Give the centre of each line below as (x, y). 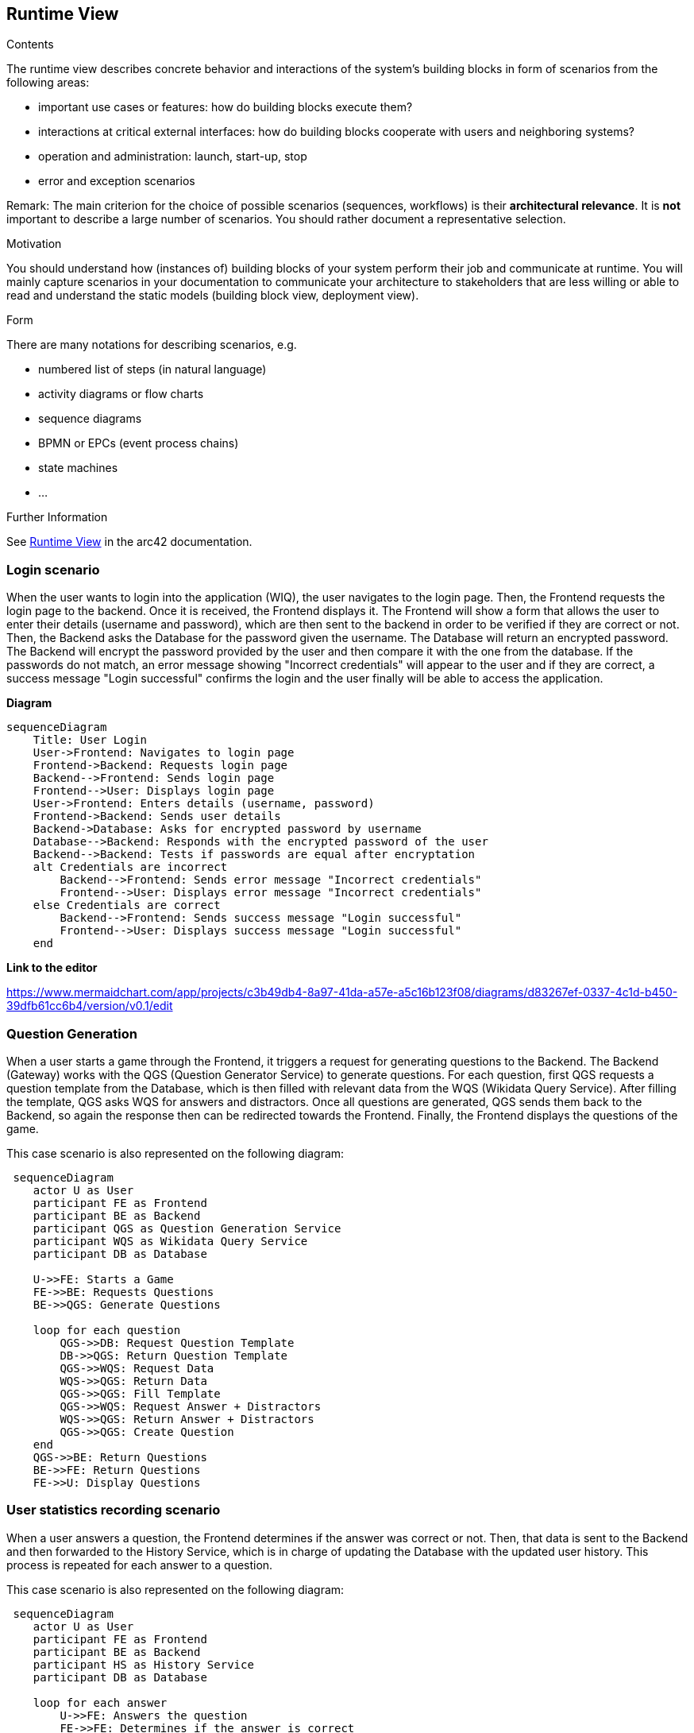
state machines (78, 468)
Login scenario (53, 569)
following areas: (48, 83)
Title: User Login (90, 740)
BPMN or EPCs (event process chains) (139, 443)
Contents (30, 44)
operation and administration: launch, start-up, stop (173, 157)
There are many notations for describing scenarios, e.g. (152, 345)
